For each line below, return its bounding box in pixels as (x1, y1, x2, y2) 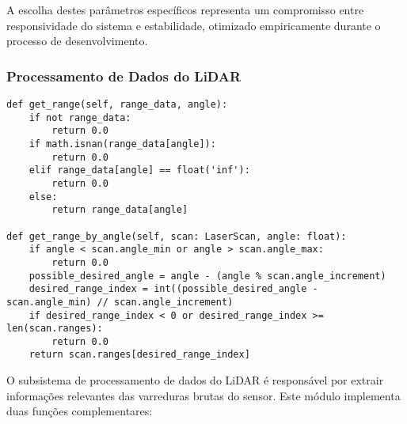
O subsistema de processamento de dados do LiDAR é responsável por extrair (6, 372, 384, 388)
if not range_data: (29, 112, 131, 123)
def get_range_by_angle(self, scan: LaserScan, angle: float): (6, 230, 347, 242)
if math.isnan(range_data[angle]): (29, 138, 216, 150)
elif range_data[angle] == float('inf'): (29, 165, 250, 176)
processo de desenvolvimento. (6, 32, 148, 49)
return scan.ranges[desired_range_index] (29, 349, 250, 361)
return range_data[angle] (51, 204, 188, 216)
